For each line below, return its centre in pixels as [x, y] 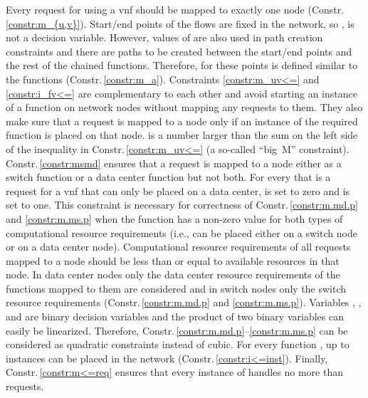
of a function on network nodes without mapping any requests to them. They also [184, 107]
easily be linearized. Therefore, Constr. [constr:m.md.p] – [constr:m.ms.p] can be [177, 330]
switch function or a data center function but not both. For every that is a [168, 177]
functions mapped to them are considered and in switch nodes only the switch [176, 288]
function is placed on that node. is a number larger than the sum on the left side [182, 135]
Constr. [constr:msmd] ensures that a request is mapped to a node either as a [174, 163]
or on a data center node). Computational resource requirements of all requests [178, 247]
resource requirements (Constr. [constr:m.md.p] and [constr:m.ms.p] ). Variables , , [184, 302]
